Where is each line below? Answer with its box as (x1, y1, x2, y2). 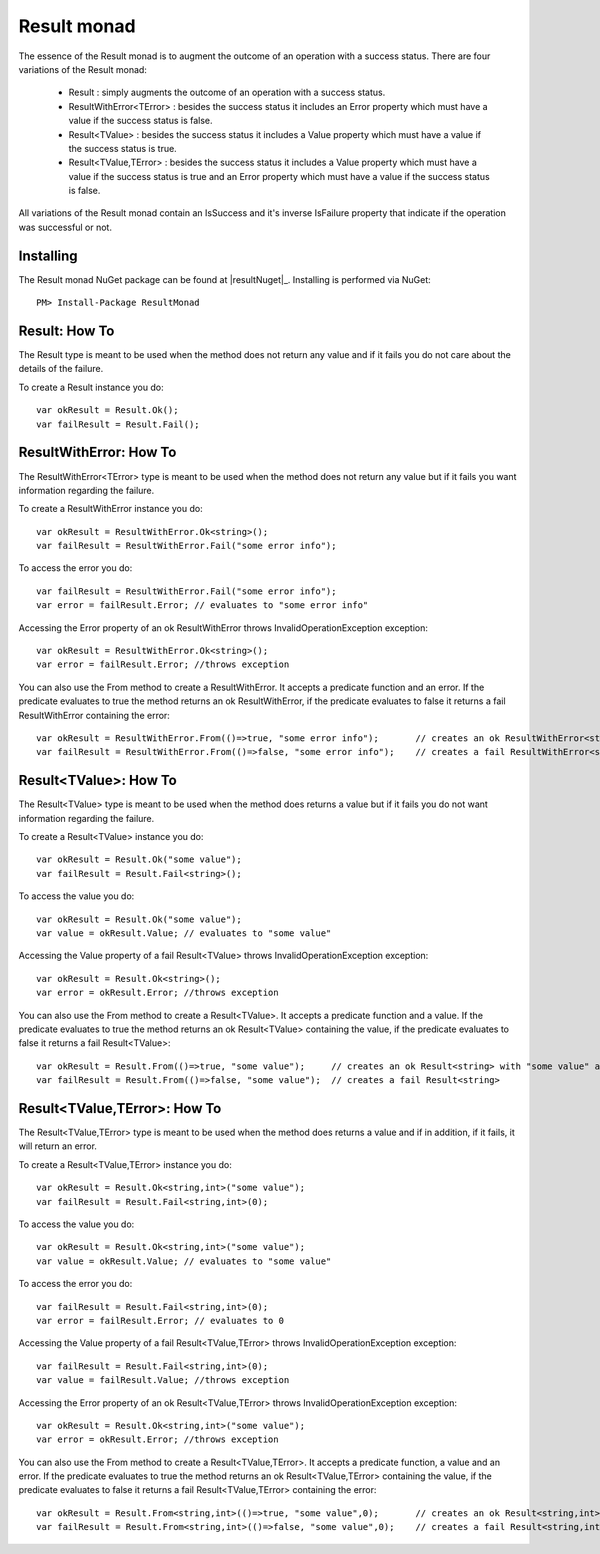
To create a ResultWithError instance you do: (18, 503, 204, 515)
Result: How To (18, 322, 115, 339)
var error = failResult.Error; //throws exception (36, 659, 290, 670)
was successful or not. (18, 221, 112, 233)
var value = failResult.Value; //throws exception (36, 1375, 290, 1386)
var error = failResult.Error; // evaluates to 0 (36, 1315, 285, 1326)
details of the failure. (18, 363, 104, 375)
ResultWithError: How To (18, 444, 177, 461)
